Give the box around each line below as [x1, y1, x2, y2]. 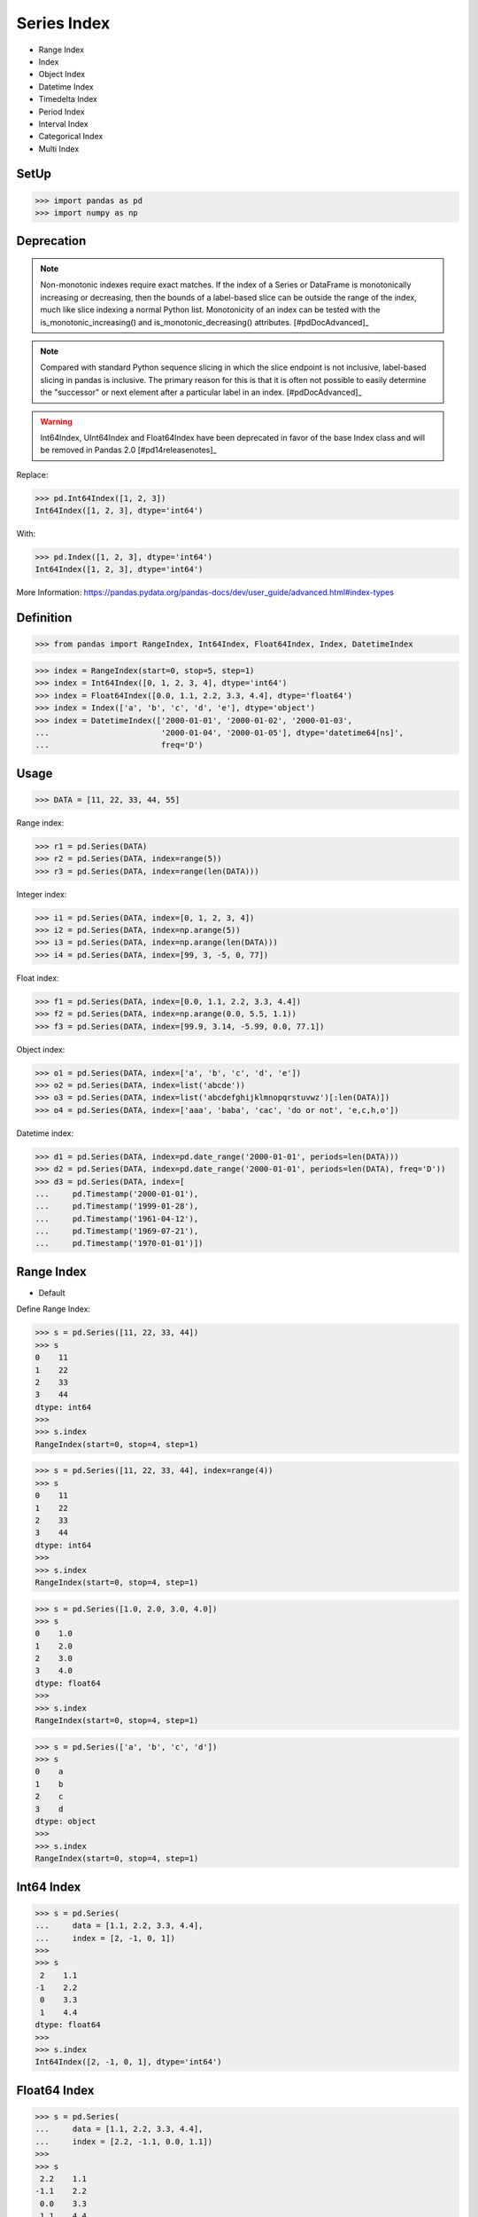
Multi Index [38, 143, 80, 154]
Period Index [38, 106, 85, 117]
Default [38, 1287, 66, 1298]
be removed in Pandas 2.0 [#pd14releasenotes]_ [40, 444, 217, 456]
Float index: [16, 972, 59, 983]
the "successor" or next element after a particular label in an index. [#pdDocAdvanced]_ [40, 387, 362, 398]
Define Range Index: [16, 1304, 91, 1314]
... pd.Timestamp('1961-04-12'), [35, 1213, 199, 1224]
